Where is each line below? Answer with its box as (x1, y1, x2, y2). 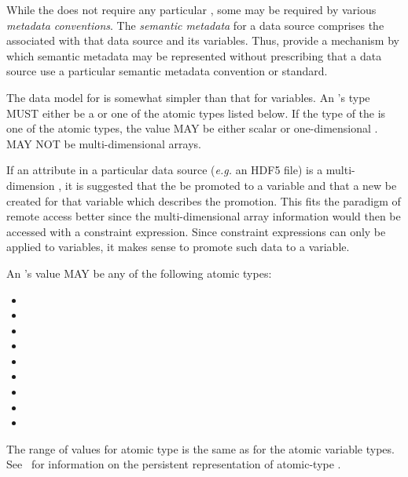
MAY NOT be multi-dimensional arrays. (6, 135, 201, 151)
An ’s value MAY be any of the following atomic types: (6, 264, 272, 281)
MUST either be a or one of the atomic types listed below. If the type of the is (6, 104, 386, 121)
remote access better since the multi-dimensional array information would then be (6, 208, 401, 224)
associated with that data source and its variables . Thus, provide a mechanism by (6, 32, 399, 49)
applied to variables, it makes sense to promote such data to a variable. (6, 238, 350, 255)
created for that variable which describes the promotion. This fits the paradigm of (6, 192, 401, 209)
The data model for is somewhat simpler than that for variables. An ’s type (6, 89, 370, 105)
